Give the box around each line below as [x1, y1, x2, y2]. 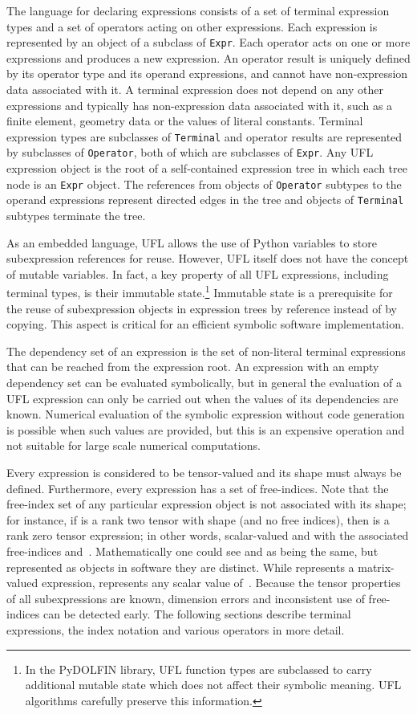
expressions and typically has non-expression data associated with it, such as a [6, 96, 393, 113]
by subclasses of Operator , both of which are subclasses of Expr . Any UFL [6, 144, 374, 161]
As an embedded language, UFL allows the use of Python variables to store [6, 234, 377, 251]
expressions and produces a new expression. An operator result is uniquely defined [6, 49, 411, 66]
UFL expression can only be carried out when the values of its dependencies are [6, 390, 399, 406]
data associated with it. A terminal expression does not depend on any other [6, 81, 383, 98]
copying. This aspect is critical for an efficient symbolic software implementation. [6, 316, 404, 333]
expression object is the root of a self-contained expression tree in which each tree [6, 160, 407, 177]
